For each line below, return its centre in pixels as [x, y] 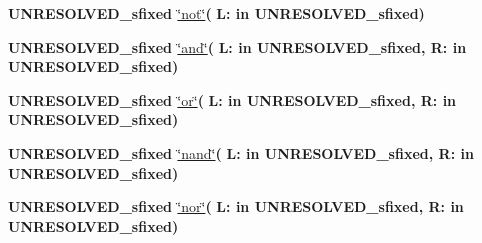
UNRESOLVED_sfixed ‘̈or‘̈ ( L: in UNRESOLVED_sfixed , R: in [232, 99]
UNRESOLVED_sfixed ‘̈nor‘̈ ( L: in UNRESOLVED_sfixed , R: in [236, 206]
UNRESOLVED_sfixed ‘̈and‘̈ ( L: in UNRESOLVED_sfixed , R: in [237, 46]
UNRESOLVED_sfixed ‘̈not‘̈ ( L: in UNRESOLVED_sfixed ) [216, 13]
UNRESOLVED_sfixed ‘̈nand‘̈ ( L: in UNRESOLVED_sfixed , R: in [241, 152]
